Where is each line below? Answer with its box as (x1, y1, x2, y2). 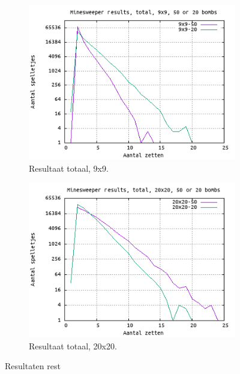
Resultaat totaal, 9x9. (29, 161, 109, 174)
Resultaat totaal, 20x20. (29, 339, 117, 352)
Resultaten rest (5, 360, 61, 372)
